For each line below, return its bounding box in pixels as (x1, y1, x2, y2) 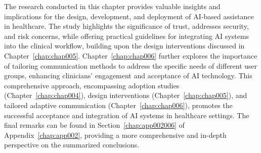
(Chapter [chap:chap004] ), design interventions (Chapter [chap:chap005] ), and (4, 90, 247, 100)
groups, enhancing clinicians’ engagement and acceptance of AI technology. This (4, 70, 252, 81)
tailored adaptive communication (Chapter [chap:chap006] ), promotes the (4, 99, 233, 110)
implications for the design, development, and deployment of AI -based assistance (4, 11, 254, 21)
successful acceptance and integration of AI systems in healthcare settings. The (4, 110, 249, 120)
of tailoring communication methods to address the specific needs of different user (4, 60, 257, 71)
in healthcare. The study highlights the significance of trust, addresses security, (4, 21, 249, 31)
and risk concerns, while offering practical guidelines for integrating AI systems (4, 30, 249, 41)
